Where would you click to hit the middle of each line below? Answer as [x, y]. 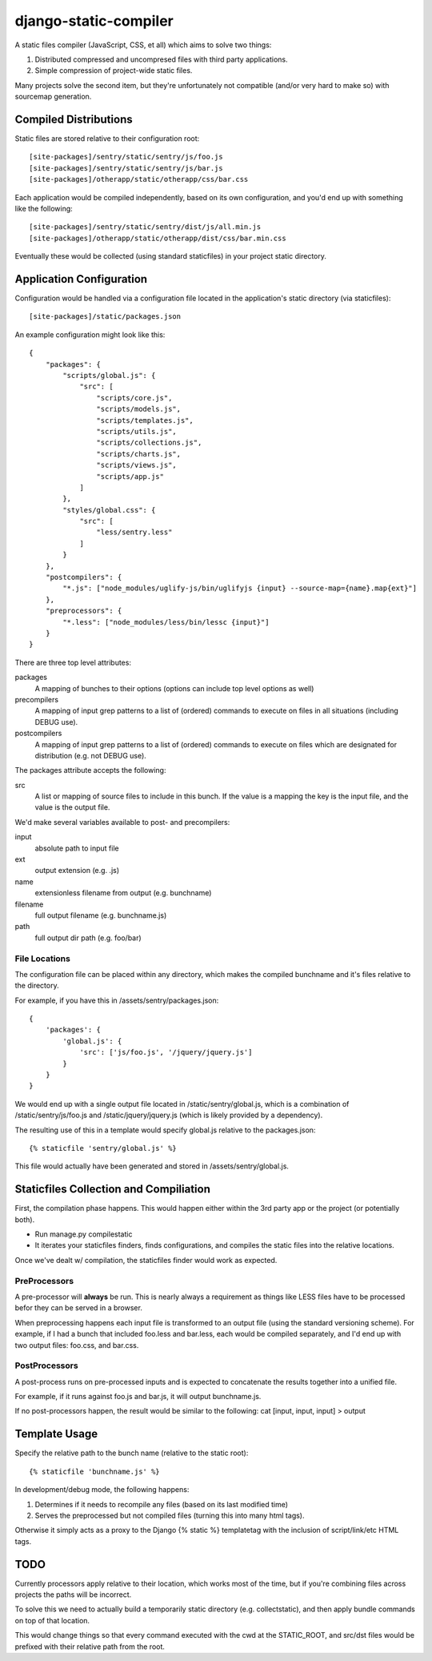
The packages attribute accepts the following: [90, 770]
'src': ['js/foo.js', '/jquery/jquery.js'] [166, 1052]
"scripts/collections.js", [149, 443]
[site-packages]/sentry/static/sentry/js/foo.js [126, 157]
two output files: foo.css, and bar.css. [77, 1345]
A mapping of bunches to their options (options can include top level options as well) [174, 688]
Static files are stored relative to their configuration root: [107, 139]
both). [25, 1219]
